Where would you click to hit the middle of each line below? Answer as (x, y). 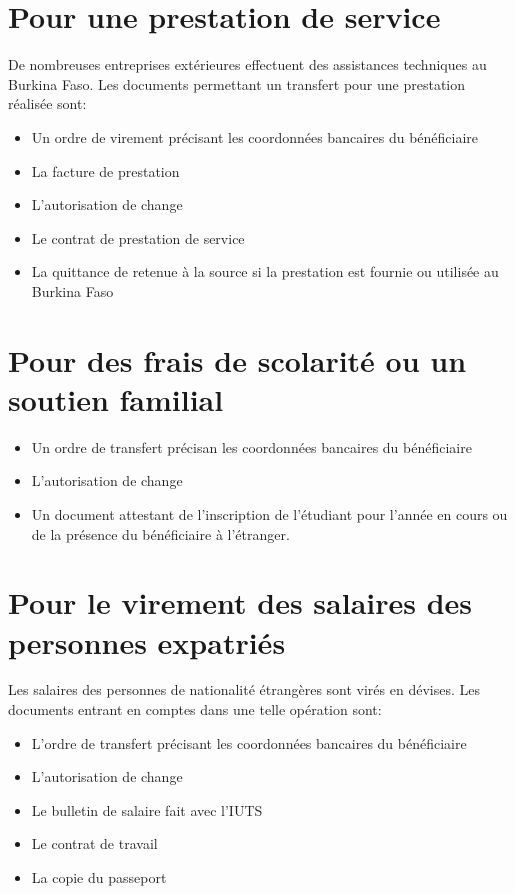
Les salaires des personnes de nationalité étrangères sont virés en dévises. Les (244, 689)
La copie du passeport (99, 877)
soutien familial (116, 398)
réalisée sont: (47, 103)
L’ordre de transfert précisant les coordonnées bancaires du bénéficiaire (249, 742)
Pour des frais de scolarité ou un (237, 359)
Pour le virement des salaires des (240, 602)
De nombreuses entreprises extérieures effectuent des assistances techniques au (247, 64)
